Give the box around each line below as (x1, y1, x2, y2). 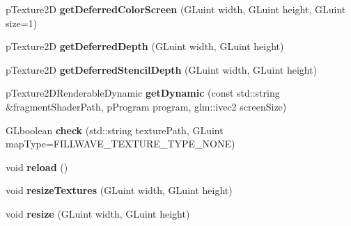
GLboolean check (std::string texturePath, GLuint (6, 122, 224, 137)
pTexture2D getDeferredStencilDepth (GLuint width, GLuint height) (6, 62, 318, 76)
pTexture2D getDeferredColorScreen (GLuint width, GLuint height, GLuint (6, 2, 346, 16)
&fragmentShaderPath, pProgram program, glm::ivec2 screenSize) (6, 99, 287, 113)
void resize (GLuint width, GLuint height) (6, 206, 190, 220)
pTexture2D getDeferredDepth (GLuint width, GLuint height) (6, 39, 284, 54)
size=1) (6, 15, 38, 30)
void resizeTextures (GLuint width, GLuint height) (6, 183, 233, 197)
